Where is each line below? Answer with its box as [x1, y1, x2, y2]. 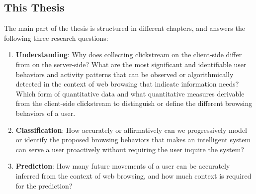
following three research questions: [4, 32, 108, 43]
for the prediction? [15, 180, 73, 191]
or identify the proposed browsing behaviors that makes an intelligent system [15, 134, 251, 145]
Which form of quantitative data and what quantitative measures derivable [15, 88, 245, 98]
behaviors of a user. [15, 107, 76, 118]
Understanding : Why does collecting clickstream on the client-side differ [15, 49, 242, 60]
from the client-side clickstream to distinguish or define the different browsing [15, 98, 253, 108]
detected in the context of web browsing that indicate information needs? [15, 79, 239, 89]
